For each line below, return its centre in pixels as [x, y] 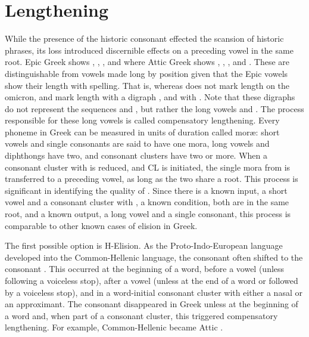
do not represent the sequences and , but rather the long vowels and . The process [154, 108]
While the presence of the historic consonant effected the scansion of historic [144, 38]
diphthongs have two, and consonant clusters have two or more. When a [136, 155]
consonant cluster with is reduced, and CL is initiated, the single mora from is [148, 167]
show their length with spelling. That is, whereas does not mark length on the [147, 85]
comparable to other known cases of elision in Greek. [101, 225]
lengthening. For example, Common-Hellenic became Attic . [114, 327]
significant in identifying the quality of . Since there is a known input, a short [146, 190]
